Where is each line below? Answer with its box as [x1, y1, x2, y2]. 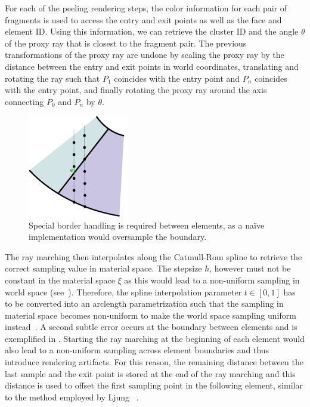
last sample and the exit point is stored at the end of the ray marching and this [5, 367, 296, 380]
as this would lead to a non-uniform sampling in [124, 273, 300, 286]
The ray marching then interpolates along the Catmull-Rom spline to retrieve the [5, 250, 302, 263]
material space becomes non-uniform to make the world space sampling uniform [5, 309, 296, 321]
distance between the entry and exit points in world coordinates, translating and [5, 60, 299, 72]
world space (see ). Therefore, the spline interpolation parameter [5, 285, 242, 298]
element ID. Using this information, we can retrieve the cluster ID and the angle [5, 25, 299, 38]
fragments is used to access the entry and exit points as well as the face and [5, 13, 282, 26]
